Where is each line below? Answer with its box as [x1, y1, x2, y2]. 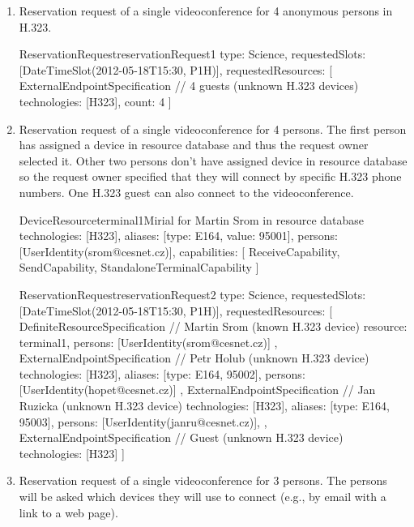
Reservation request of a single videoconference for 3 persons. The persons [19, 472, 387, 489]
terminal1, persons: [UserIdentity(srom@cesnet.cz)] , [19, 333, 278, 350]
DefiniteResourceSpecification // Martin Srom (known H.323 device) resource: [19, 318, 408, 335]
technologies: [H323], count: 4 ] [19, 92, 172, 109]
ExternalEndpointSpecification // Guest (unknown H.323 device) [19, 429, 344, 446]
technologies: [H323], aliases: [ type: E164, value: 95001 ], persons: [19, 227, 338, 244]
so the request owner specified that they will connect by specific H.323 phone [19, 168, 402, 185]
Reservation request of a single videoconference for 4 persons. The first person [19, 120, 407, 137]
